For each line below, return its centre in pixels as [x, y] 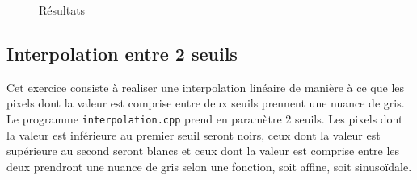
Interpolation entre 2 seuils [122, 53]
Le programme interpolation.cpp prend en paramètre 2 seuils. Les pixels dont [205, 118]
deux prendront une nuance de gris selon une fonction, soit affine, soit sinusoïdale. [209, 166]
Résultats [62, 10]
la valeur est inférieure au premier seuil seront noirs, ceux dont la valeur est [194, 134]
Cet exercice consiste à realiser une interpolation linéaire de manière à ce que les [206, 87]
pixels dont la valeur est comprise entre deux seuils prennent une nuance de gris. [206, 103]
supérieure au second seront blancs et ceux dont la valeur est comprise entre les [203, 151]
